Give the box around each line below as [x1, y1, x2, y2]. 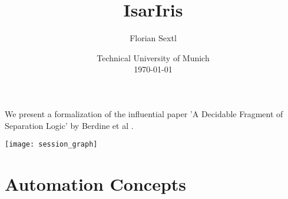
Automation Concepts [5, 171, 187, 195]
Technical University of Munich [97, 51, 210, 64]
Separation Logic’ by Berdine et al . [5, 119, 134, 131]
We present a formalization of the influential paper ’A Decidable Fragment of [5, 107, 283, 120]
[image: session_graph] [5, 140, 98, 149]
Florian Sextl [130, 32, 177, 44]
